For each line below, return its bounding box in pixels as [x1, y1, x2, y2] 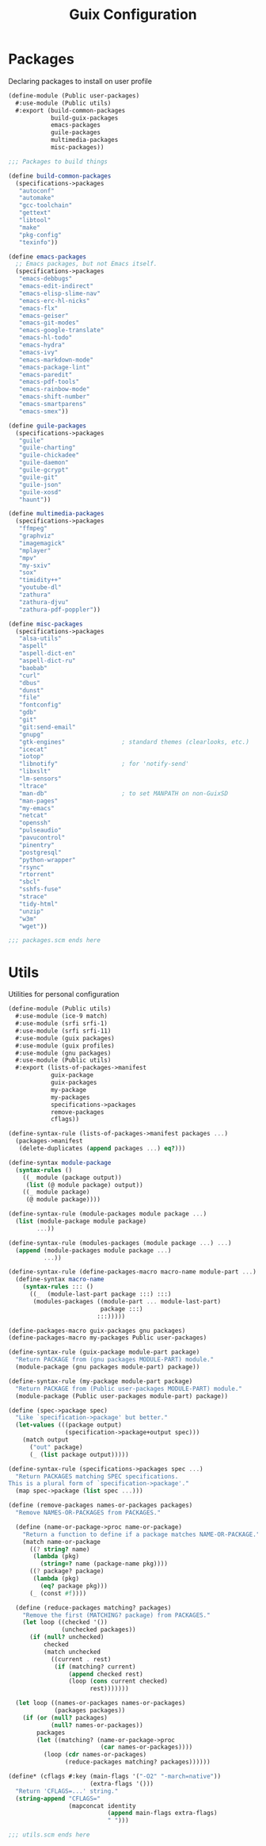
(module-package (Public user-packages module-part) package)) [15, 1392, 228, 1400]
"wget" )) [18, 922, 47, 930]
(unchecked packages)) [61, 1626, 136, 1634]
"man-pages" [18, 797, 59, 805]
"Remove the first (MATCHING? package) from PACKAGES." [22, 1611, 211, 1619]
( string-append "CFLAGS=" [15, 1794, 101, 1802]
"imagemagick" [18, 539, 66, 547]
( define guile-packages [8, 422, 87, 430]
